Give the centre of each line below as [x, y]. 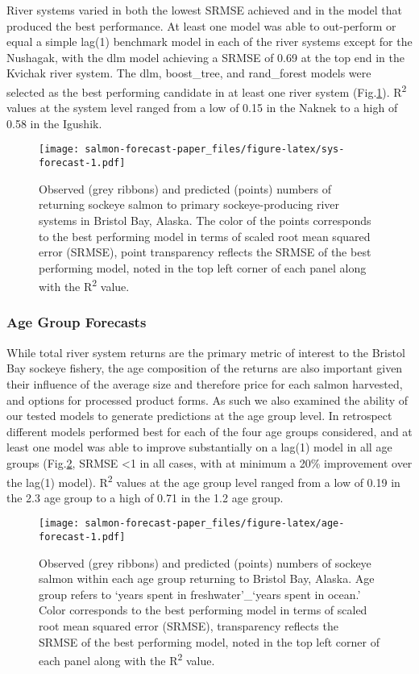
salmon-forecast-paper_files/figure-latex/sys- [215, 150]
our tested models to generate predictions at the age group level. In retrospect [199, 416]
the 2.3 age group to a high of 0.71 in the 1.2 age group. [145, 497]
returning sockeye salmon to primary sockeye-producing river [189, 204]
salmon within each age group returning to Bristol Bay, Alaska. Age [207, 578]
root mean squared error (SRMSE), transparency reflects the [189, 626]
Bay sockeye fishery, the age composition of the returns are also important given [205, 368]
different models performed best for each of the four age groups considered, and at [209, 431]
